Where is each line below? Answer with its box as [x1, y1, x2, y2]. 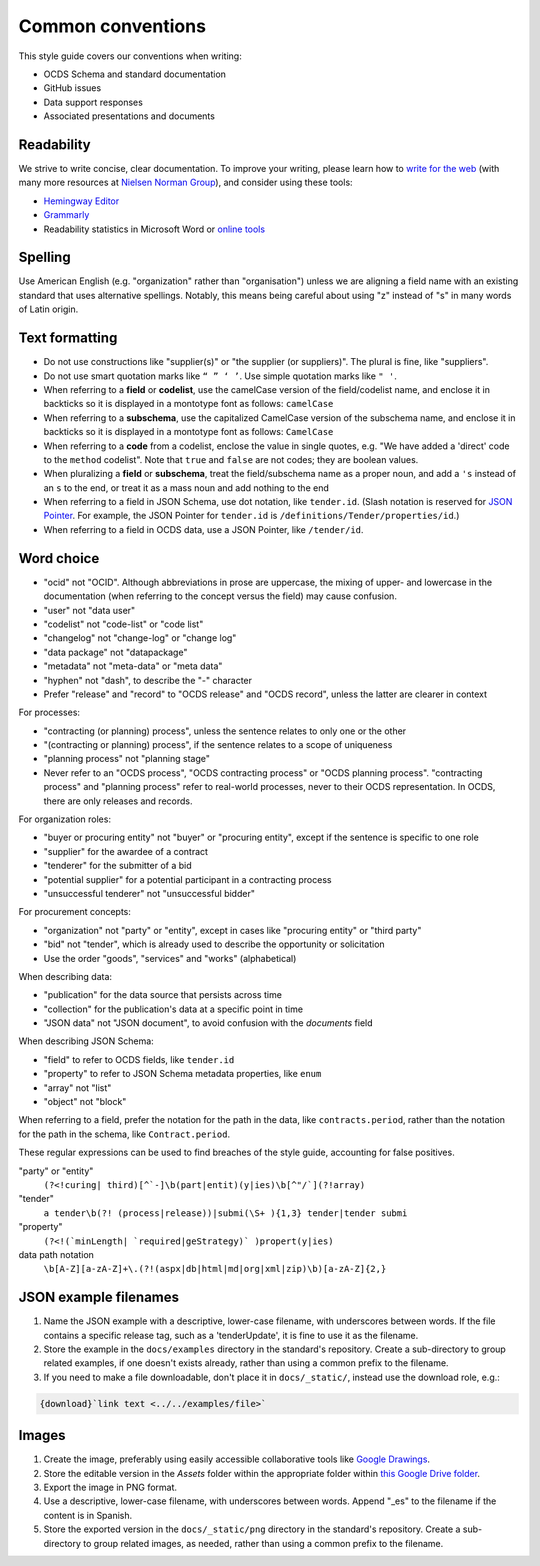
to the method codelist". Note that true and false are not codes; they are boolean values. [43, 453, 419, 465]
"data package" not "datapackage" [43, 646, 188, 658]
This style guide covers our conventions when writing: [18, 50, 242, 62]
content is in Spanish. [43, 1509, 133, 1521]
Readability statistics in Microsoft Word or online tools [43, 223, 265, 235]
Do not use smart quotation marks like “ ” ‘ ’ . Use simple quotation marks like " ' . [43, 370, 397, 382]
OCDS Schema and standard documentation [43, 68, 227, 80]
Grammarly [43, 209, 90, 221]
